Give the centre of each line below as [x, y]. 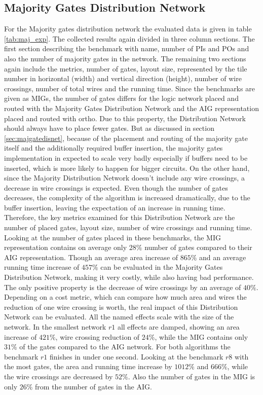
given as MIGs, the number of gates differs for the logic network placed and [121, 98]
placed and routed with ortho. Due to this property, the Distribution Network [125, 118]
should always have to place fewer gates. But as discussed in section [109, 128]
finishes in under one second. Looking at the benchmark [136, 356]
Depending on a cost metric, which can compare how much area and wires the [125, 297]
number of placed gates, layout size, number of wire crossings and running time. [128, 227]
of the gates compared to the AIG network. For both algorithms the [125, 347]
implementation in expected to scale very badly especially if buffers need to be [126, 157]
